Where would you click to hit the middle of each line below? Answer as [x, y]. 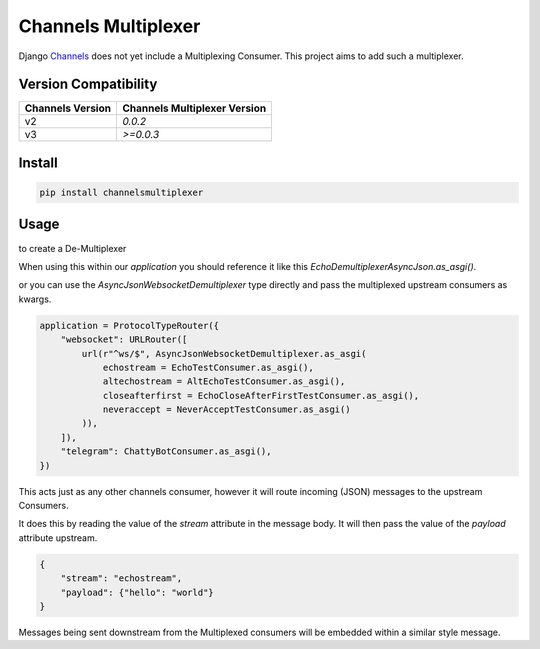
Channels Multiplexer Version [194, 108]
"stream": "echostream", [121, 578]
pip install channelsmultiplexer [121, 193]
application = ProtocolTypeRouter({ [129, 325]
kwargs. [35, 299]
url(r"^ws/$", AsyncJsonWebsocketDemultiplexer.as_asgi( [224, 353]
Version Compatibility [88, 84]
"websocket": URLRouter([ [124, 339]
